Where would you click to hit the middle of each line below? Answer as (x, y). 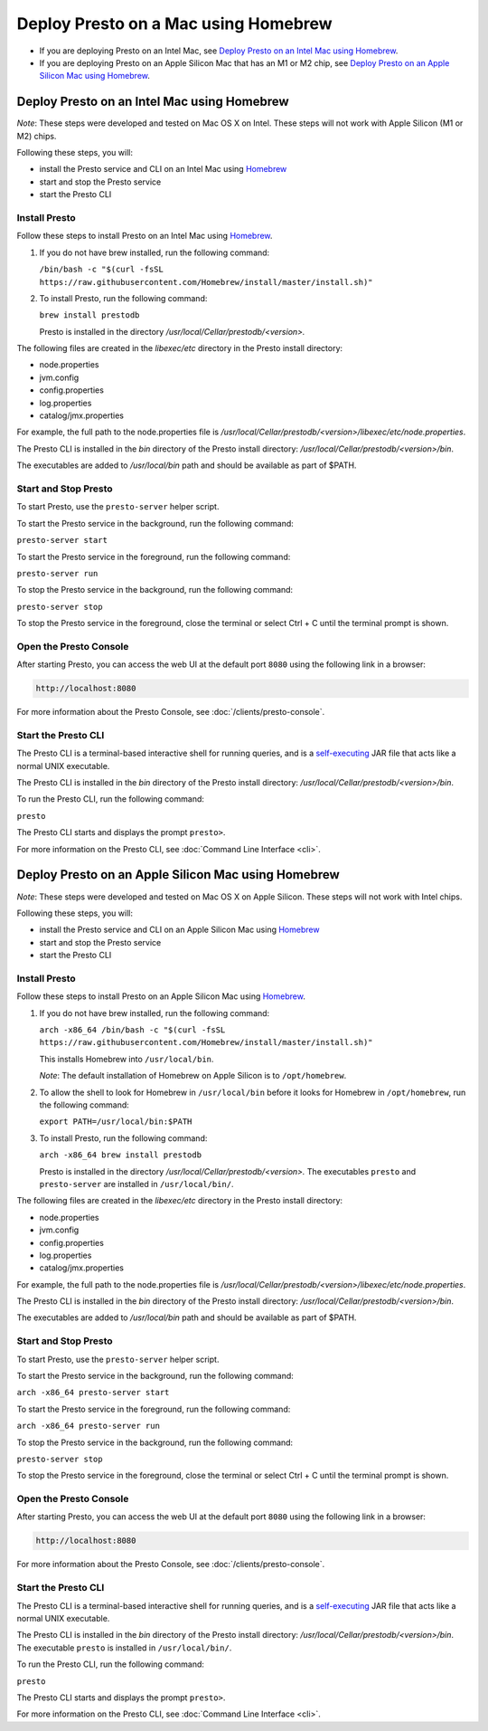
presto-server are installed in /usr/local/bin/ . (136, 1184)
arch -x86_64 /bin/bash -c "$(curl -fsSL (132, 1030)
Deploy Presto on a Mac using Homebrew (175, 24)
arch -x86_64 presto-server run (88, 1426)
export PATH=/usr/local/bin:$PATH (116, 1122)
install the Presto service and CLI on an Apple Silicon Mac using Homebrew (179, 930)
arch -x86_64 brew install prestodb (121, 1155)
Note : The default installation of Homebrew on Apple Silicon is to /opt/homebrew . (193, 1076)
